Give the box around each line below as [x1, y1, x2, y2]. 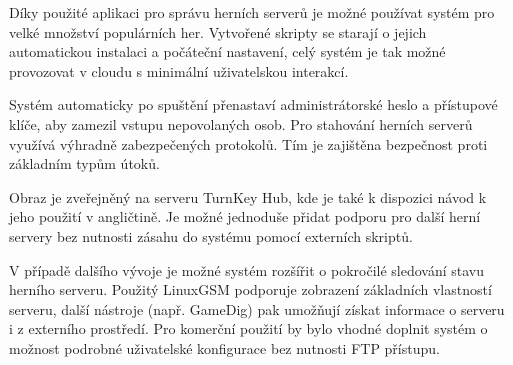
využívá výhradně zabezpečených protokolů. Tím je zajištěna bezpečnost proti [9, 133, 488, 154]
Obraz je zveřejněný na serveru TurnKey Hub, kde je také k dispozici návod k [9, 186, 487, 207]
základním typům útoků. [9, 153, 160, 174]
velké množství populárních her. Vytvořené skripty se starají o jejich [9, 21, 427, 42]
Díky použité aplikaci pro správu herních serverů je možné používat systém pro [9, 2, 495, 22]
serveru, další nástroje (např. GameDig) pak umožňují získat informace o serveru [9, 298, 505, 319]
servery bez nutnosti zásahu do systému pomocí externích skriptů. [9, 225, 413, 246]
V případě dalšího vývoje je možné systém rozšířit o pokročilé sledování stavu [9, 259, 485, 280]
